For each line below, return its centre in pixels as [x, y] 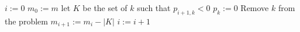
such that [154, 8]
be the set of [105, 8]
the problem [26, 21]
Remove [255, 8]
